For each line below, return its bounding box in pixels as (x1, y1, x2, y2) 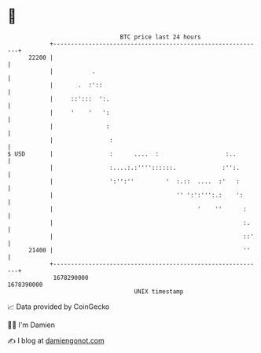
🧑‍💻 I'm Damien (7, 320, 56, 329)
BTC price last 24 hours (119, 33, 201, 41)
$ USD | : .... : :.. (7, 149, 237, 158)
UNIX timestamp (134, 287, 184, 296)
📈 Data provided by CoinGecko (7, 302, 110, 311)
